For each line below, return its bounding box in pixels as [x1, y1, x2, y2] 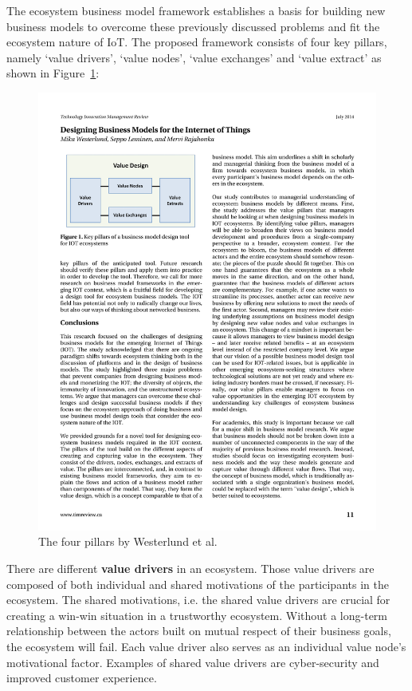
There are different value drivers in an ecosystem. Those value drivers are [6, 560, 375, 577]
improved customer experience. [6, 669, 157, 686]
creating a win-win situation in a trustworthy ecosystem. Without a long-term [6, 606, 388, 623]
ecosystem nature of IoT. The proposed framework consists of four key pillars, [6, 34, 387, 50]
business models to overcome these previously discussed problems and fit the [6, 18, 380, 34]
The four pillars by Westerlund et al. [38, 533, 218, 550]
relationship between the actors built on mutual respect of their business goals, [6, 622, 391, 639]
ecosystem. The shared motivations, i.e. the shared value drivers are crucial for [6, 591, 390, 608]
